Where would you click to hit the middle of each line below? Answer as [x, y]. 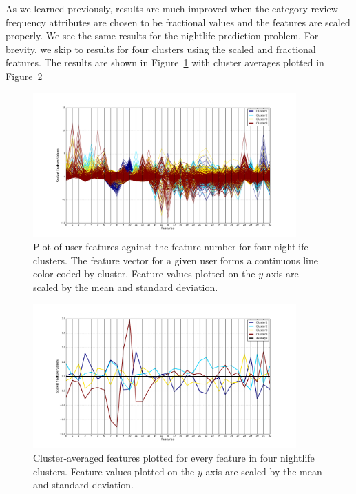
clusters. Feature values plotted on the [114, 471]
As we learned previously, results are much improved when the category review [172, 8]
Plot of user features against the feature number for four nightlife [171, 247]
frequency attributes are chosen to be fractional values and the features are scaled [178, 22]
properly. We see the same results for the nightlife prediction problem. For [162, 36]
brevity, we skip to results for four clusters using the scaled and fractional [161, 49]
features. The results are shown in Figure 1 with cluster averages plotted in [165, 62]
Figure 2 [24, 76]
